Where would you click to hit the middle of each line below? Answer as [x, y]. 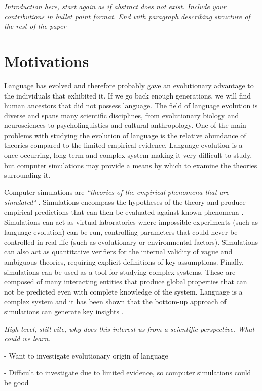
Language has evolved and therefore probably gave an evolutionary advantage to [129, 85]
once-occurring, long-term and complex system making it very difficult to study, [128, 155]
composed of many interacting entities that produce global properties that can [126, 282]
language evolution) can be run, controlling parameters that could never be [121, 232]
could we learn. [27, 338]
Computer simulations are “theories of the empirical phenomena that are [117, 192]
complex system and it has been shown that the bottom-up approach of [115, 301]
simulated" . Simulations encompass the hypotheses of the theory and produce [125, 202]
